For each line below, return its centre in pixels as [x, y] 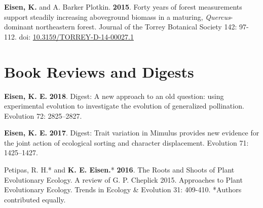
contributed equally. [35, 199]
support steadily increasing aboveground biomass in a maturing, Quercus [117, 16]
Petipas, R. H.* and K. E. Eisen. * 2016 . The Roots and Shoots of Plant [119, 170]
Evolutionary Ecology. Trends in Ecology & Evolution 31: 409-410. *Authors [123, 189]
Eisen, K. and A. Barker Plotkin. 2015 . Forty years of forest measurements [123, 7]
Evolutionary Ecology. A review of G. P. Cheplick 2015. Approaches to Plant [123, 179]
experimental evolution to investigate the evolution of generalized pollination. [124, 106]
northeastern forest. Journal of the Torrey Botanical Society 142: [136, 27]
